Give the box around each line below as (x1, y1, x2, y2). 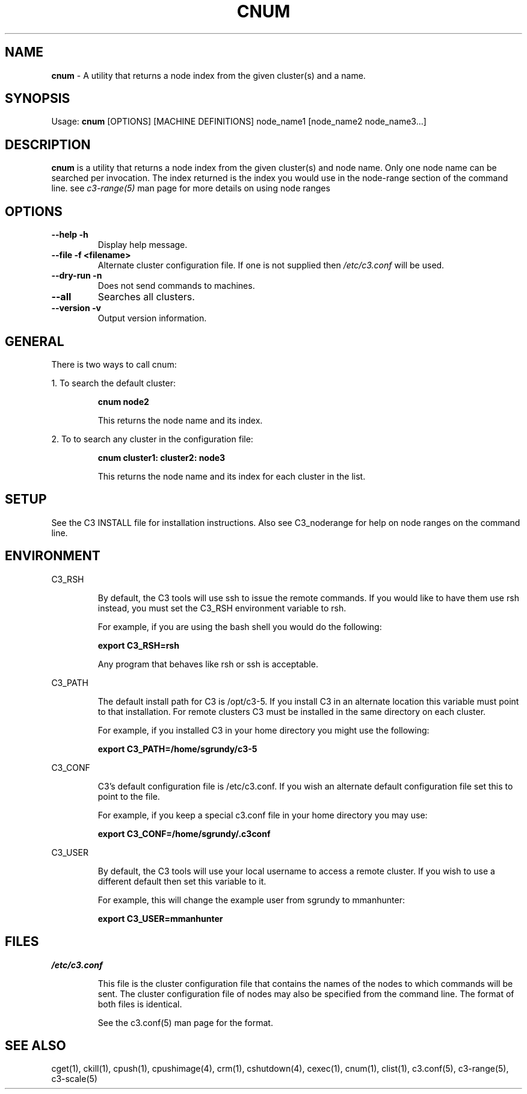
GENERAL (5, 333, 64, 349)
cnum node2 (97, 396, 149, 407)
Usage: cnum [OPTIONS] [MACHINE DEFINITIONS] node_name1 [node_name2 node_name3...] (51, 116, 427, 127)
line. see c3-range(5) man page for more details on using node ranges (51, 183, 330, 194)
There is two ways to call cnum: (51, 359, 177, 369)
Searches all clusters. (97, 291, 195, 303)
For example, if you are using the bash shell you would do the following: (97, 621, 382, 632)
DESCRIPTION (5, 137, 91, 152)
